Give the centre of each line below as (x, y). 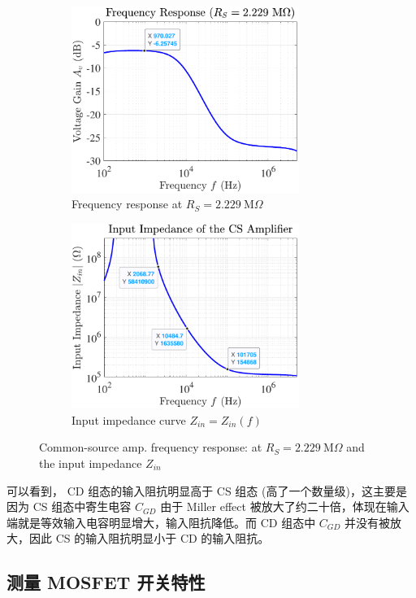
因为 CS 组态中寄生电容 (69, 506)
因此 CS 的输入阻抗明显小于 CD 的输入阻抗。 (149, 538)
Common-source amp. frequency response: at (151, 447)
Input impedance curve (129, 419)
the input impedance (91, 463)
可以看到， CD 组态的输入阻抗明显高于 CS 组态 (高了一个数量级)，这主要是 (207, 490)
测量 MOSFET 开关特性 (106, 582)
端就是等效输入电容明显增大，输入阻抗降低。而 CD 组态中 (161, 522)
